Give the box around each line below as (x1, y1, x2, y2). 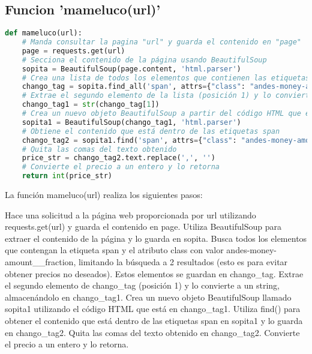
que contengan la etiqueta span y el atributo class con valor (5, 244, 224, 256)
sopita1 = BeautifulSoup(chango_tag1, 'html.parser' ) (22, 118, 241, 127)
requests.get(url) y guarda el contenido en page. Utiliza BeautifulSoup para (5, 220, 281, 233)
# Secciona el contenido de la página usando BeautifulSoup (22, 55, 267, 64)
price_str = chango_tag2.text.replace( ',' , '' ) (22, 154, 215, 163)
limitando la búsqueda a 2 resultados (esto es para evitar (78, 256, 288, 268)
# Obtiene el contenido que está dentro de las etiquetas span (22, 127, 280, 136)
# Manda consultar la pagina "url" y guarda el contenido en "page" (22, 38, 301, 47)
